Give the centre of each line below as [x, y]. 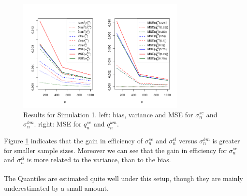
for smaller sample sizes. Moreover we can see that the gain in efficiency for [115, 150]
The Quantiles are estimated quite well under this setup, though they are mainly [123, 178]
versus [188, 140]
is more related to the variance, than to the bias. [99, 160]
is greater [226, 140]
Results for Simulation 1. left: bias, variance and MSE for [108, 114]
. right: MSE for [58, 124]
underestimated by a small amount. [56, 188]
